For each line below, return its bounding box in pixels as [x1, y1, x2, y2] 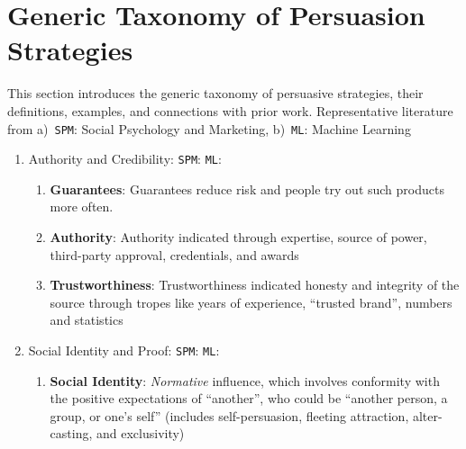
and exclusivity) [96, 424, 185, 443]
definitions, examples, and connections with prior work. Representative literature [7, 101, 453, 120]
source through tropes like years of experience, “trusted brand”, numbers [50, 292, 452, 311]
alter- [412, 406, 443, 425]
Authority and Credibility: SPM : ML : [28, 149, 222, 168]
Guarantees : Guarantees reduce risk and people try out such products [50, 179, 444, 198]
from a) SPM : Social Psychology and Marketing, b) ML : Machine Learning [7, 119, 411, 138]
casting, [50, 424, 93, 443]
